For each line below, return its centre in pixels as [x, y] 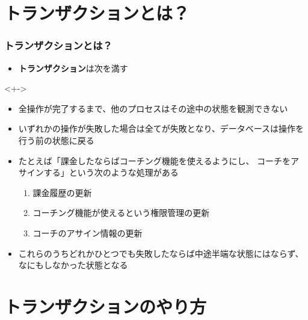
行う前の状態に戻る [56, 140]
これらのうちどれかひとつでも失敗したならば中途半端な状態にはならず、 [161, 253]
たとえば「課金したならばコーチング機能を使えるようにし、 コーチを [155, 160]
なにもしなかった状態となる [73, 265]
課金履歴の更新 [62, 192]
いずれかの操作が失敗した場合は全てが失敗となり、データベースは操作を [161, 128]
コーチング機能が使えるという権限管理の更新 [121, 213]
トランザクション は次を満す [73, 68]
